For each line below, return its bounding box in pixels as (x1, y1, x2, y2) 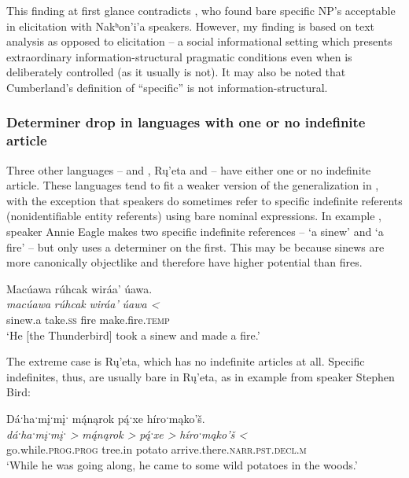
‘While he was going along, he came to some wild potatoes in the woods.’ (6, 456, 358, 472)
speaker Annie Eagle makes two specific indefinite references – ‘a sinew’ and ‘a (6, 223, 384, 240)
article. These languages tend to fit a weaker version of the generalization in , (6, 177, 379, 193)
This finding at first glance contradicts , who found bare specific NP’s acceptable (6, 2, 396, 18)
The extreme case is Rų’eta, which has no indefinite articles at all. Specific (6, 353, 365, 370)
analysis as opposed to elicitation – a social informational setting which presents (6, 33, 392, 50)
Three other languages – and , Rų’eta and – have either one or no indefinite (6, 161, 371, 178)
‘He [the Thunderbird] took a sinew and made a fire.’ (6, 326, 260, 343)
